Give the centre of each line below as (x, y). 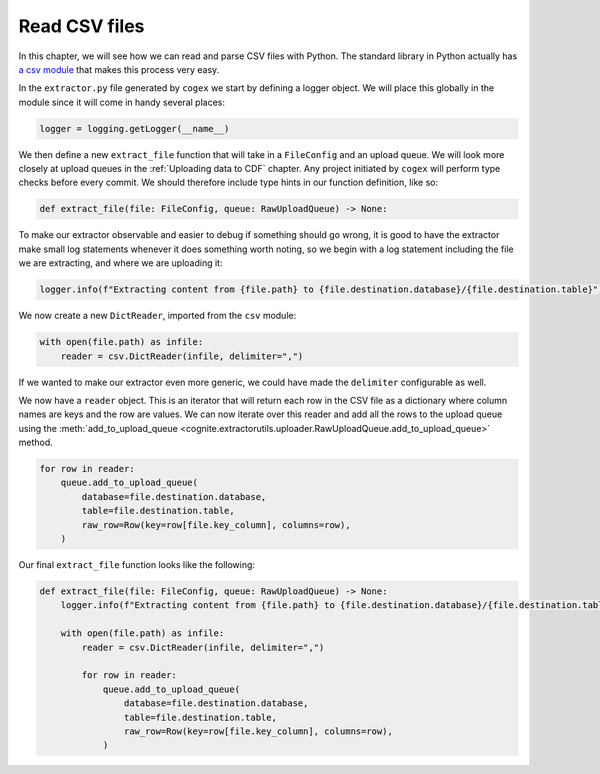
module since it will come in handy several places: (121, 102)
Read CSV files (81, 26)
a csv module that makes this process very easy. (119, 69)
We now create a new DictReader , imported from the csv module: (157, 316)
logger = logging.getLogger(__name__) (134, 128)
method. (36, 442)
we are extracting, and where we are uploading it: (120, 263)
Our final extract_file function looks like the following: (136, 565)
